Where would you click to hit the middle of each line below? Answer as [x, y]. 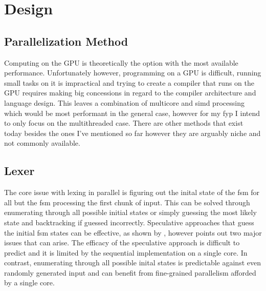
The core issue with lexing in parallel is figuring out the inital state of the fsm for [132, 192]
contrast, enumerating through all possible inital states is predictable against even [132, 263]
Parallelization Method [66, 41]
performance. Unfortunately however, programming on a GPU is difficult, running [133, 73]
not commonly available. [42, 143]
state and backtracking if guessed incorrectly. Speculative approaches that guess [129, 222]
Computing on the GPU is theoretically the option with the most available [121, 62]
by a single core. [29, 283]
